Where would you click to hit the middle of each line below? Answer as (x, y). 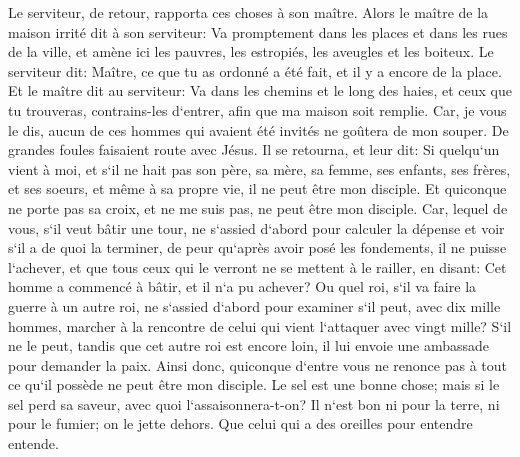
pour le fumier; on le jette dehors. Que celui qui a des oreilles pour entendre (240, 423)
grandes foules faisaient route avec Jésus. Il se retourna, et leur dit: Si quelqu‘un (254, 149)
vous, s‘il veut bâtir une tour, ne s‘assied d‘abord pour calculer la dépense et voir (256, 227)
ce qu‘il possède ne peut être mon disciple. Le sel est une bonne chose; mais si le (254, 384)
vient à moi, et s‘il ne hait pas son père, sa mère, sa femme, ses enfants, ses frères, (259, 168)
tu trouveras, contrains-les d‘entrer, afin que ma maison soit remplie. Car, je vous (257, 109)
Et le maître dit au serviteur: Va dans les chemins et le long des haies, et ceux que (260, 90)
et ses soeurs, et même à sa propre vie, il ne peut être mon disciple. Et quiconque (257, 188)
